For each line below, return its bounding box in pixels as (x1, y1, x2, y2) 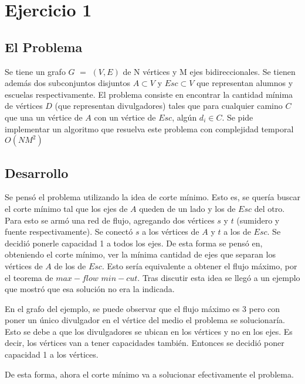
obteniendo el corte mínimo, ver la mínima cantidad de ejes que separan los (5, 248, 276, 260)
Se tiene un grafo (5, 65, 66, 77)
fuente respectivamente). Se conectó (5, 225, 133, 238)
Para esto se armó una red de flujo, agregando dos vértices (5, 214, 215, 226)
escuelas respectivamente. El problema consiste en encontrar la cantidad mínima (5, 88, 293, 100)
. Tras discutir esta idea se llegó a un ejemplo (137, 271, 300, 283)
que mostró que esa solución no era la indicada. (5, 283, 175, 295)
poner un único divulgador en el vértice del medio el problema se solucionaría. (5, 314, 285, 326)
